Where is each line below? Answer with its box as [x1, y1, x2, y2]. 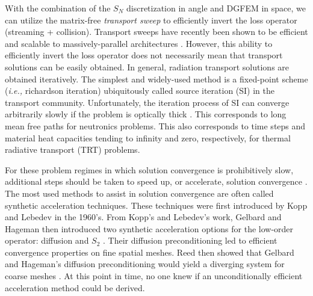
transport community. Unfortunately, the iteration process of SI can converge [5, 96, 290, 108]
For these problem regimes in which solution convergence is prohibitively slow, [5, 163, 294, 176]
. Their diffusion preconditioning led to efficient [103, 234, 277, 247]
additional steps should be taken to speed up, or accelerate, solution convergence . [5, 175, 308, 188]
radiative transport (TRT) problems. [5, 143, 140, 156]
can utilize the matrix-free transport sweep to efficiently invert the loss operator [5, 13, 297, 26]
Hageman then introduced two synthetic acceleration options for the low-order [5, 222, 294, 235]
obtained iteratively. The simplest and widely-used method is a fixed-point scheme [5, 72, 308, 85]
